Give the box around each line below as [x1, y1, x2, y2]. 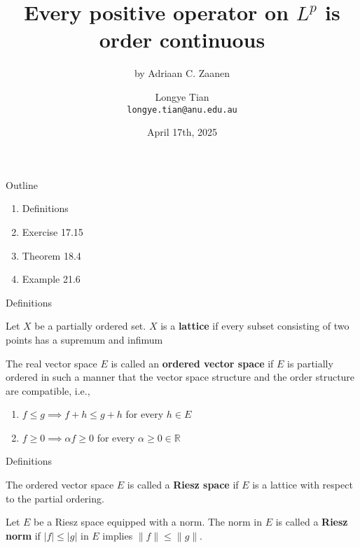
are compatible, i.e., [6, 383, 90, 398]
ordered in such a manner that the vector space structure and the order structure [6, 370, 355, 384]
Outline [6, 177, 38, 192]
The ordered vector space [6, 477, 114, 492]
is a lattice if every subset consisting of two [160, 318, 349, 333]
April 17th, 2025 [146, 125, 217, 139]
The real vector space [6, 356, 97, 370]
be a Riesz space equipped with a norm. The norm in [34, 514, 262, 529]
